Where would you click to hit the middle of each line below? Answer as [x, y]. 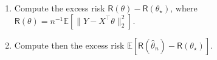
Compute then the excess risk [69, 45]
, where [184, 8]
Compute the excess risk [60, 8]
